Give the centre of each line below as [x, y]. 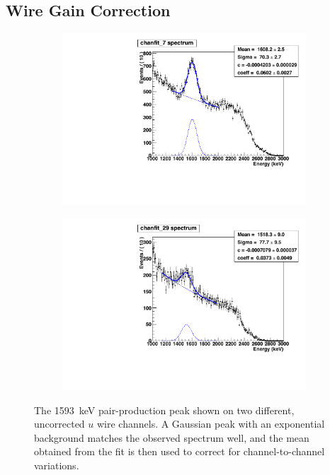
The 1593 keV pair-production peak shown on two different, [164, 410]
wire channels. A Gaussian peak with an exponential [211, 424]
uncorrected [59, 424]
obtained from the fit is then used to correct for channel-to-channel [180, 451]
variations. [57, 465]
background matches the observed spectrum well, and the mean [172, 437]
